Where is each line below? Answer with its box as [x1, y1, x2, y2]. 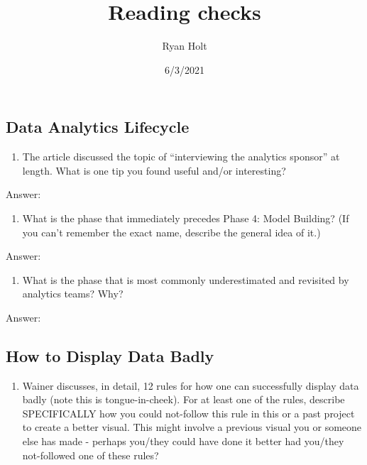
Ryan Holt [162, 38, 207, 53]
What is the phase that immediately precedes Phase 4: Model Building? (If [22, 210, 349, 225]
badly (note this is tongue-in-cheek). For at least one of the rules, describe [22, 392, 345, 407]
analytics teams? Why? [22, 286, 124, 301]
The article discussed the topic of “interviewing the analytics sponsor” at [22, 149, 340, 164]
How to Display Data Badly [6, 344, 214, 366]
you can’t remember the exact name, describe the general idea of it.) [22, 224, 321, 239]
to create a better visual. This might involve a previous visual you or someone [22, 420, 362, 434]
